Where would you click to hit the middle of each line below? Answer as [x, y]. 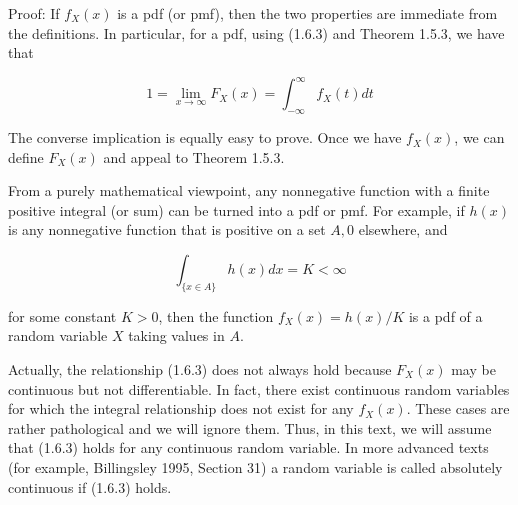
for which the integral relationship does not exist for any [181, 408]
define [26, 156]
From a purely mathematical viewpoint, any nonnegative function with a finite [249, 190]
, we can [479, 137]
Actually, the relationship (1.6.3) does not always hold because [200, 369]
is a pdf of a [445, 315]
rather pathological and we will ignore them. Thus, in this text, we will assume [250, 427]
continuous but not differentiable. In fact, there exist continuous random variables [259, 388]
